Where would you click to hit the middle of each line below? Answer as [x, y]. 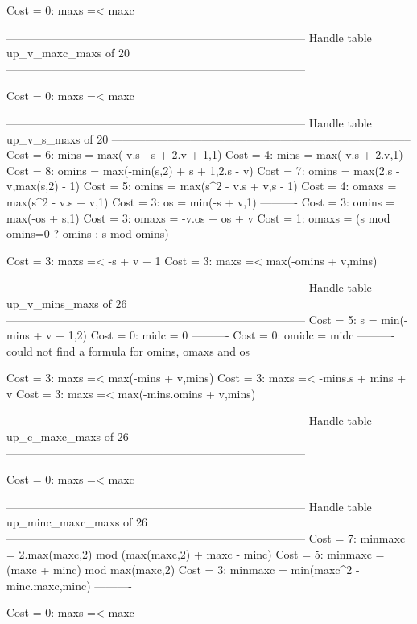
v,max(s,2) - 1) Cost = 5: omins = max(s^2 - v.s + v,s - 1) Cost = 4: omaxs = [202, 186]
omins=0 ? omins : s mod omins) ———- [109, 233]
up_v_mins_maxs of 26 [67, 303]
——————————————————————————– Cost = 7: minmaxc [206, 538]
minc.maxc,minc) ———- [69, 585]
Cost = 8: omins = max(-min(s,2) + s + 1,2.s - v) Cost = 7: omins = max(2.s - [203, 170]
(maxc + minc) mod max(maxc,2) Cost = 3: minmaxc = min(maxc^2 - [183, 570]
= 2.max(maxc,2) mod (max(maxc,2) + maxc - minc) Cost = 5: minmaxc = [196, 553]
